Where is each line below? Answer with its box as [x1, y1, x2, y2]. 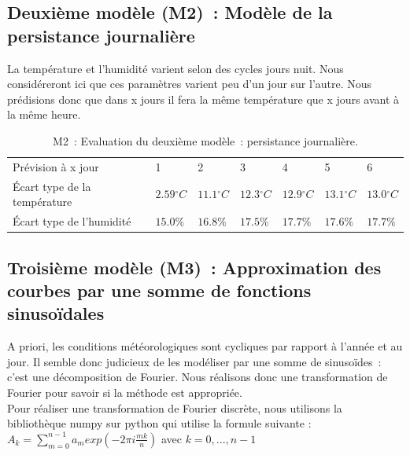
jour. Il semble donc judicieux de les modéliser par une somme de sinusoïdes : [7, 353, 382, 369]
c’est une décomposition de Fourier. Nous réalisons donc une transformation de [7, 369, 388, 385]
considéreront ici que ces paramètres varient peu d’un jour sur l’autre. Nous [7, 75, 372, 92]
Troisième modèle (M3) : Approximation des [7, 255, 382, 279]
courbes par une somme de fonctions [7, 277, 312, 302]
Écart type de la [13, 178, 91, 194]
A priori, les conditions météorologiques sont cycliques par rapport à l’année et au [7, 338, 403, 354]
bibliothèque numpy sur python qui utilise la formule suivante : [7, 415, 312, 431]
